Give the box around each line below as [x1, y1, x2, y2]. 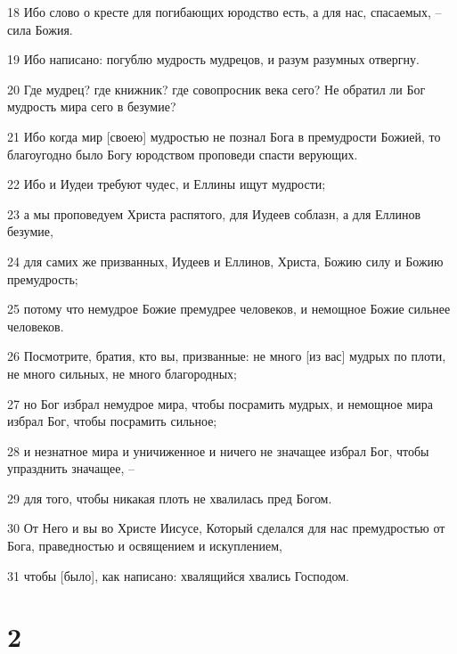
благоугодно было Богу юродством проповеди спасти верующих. [7, 144, 358, 163]
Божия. [35, 20, 73, 38]
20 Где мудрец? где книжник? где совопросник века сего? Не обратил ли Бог [7, 79, 426, 98]
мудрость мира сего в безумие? [7, 97, 176, 116]
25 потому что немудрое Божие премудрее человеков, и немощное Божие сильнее [7, 299, 451, 318]
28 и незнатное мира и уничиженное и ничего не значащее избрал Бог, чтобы [7, 441, 429, 460]
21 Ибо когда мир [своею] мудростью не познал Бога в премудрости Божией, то [7, 127, 441, 145]
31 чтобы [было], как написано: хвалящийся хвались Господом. [7, 566, 349, 585]
